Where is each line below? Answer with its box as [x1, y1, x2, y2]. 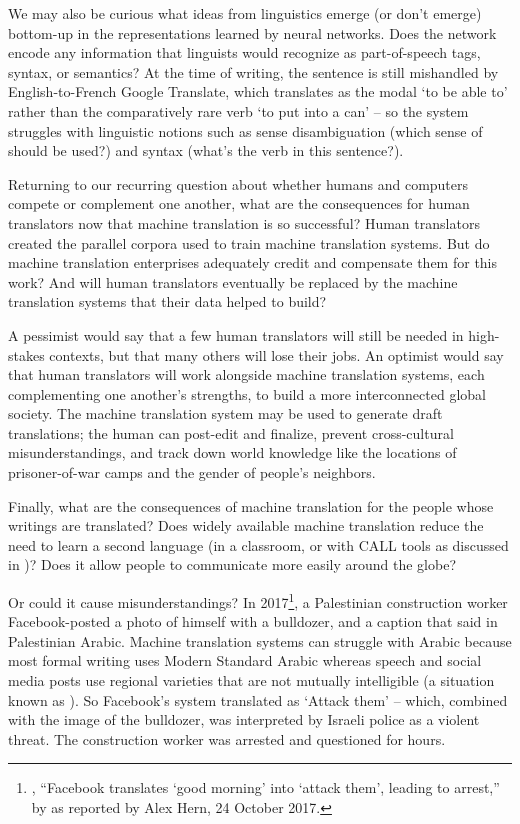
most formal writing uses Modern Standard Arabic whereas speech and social [8, 650, 482, 671]
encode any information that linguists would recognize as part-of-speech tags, [8, 42, 481, 63]
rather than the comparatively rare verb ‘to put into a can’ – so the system [8, 100, 469, 121]
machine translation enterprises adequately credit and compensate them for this [8, 252, 498, 273]
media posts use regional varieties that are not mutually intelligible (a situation [8, 670, 495, 691]
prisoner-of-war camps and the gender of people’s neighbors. [8, 462, 376, 483]
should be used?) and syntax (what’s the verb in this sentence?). [8, 140, 404, 161]
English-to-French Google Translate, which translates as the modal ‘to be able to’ [8, 81, 508, 102]
